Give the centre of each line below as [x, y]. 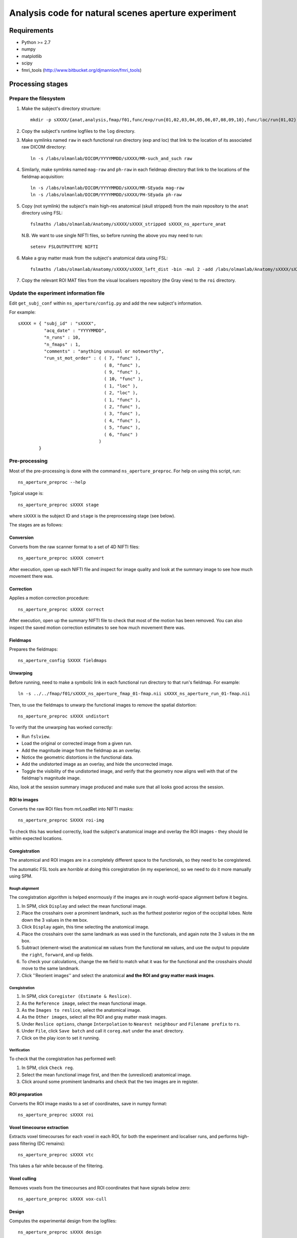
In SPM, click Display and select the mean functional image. [84, 906]
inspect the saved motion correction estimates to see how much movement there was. [97, 627]
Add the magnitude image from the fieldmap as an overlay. [81, 750]
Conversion [22, 538]
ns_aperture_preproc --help [52, 482]
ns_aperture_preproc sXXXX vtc [56, 1155]
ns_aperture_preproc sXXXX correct [61, 609]
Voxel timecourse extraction [39, 1127]
